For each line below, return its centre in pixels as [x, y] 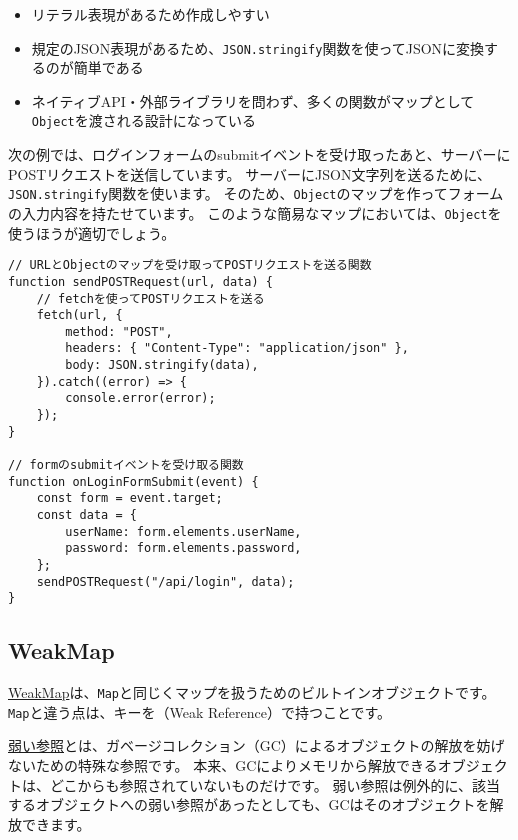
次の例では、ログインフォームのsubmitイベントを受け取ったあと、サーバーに [259, 154]
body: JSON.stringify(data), [162, 365]
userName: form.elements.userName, [183, 531]
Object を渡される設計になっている [144, 120]
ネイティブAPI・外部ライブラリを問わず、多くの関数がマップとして [253, 100]
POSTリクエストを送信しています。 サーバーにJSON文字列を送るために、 [249, 173]
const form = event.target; [129, 498]
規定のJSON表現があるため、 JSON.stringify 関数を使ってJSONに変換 [258, 47]
